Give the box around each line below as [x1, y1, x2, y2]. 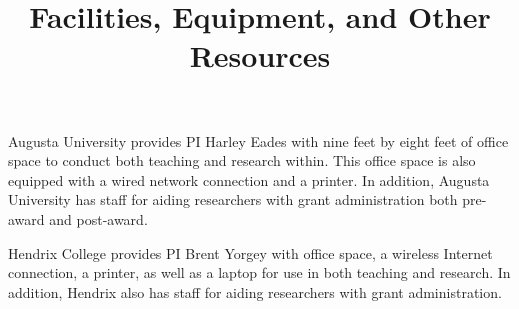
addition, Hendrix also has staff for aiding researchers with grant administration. [8, 281, 502, 302]
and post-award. [49, 208, 148, 229]
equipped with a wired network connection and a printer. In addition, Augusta [8, 169, 490, 190]
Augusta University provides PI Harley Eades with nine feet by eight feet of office [8, 130, 509, 151]
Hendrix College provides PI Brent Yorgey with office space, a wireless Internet [8, 242, 493, 263]
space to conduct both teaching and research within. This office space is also [8, 150, 476, 171]
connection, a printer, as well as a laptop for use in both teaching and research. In [8, 262, 511, 283]
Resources [189, 35, 331, 76]
